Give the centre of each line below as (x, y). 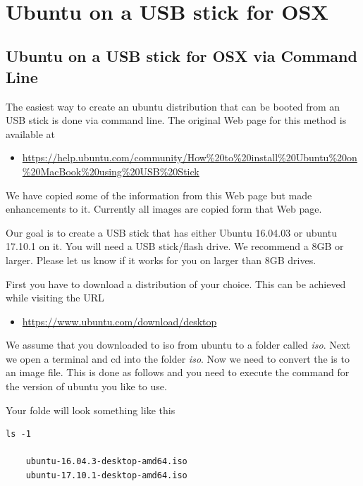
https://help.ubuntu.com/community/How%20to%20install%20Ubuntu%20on (190, 157)
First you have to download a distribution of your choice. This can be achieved (176, 283)
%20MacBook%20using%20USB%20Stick (111, 171)
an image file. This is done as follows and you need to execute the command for (178, 372)
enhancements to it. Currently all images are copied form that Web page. (164, 209)
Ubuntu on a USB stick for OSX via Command (181, 56)
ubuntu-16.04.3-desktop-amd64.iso (106, 462)
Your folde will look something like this (91, 410)
